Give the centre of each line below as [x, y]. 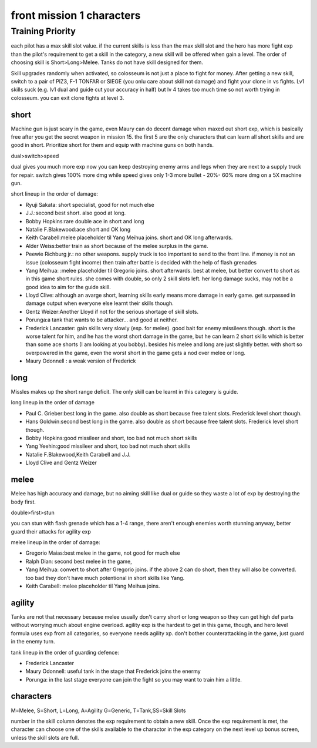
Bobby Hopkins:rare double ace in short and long [85, 221]
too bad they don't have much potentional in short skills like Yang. [105, 578]
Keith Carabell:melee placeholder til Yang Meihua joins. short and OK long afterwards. [129, 237]
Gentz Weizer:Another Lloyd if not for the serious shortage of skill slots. [112, 311]
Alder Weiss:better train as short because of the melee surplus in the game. [117, 246]
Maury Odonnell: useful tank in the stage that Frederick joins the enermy [113, 671]
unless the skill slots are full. [45, 737]
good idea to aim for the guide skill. [68, 287]
